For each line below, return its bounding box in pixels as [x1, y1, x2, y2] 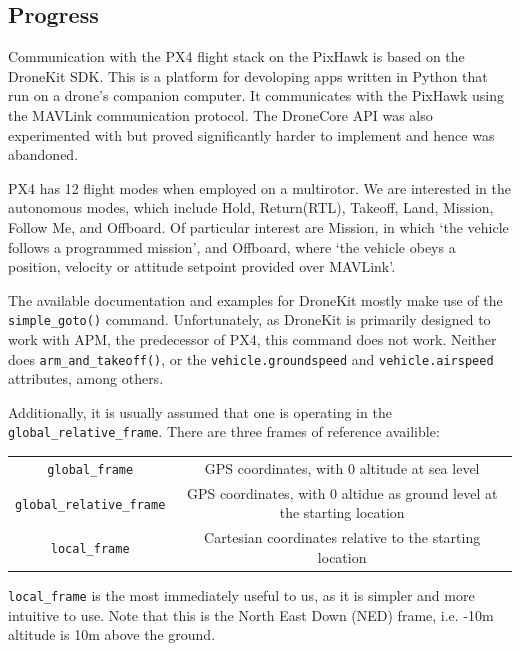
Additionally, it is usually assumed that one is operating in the [8, 401, 392, 422]
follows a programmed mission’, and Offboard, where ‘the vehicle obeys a [8, 236, 456, 257]
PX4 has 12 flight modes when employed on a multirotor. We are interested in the [8, 177, 512, 198]
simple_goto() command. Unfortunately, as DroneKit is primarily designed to [8, 309, 491, 330]
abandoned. [8, 144, 79, 165]
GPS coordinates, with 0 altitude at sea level [204, 457, 480, 478]
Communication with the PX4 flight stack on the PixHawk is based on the [8, 46, 465, 67]
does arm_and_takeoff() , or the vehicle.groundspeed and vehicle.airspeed [8, 348, 494, 369]
